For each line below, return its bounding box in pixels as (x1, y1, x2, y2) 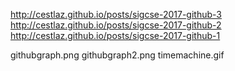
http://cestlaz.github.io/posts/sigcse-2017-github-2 (10, 19, 222, 31)
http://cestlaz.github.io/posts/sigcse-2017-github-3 (10, 9, 222, 20)
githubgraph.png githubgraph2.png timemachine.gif (10, 49, 225, 61)
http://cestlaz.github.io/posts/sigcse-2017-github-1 (10, 30, 221, 41)
